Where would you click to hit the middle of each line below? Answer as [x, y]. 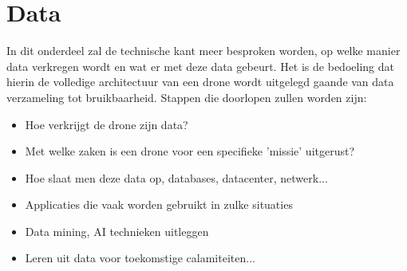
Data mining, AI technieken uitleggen [117, 231]
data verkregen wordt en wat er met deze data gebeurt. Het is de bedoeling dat [200, 66]
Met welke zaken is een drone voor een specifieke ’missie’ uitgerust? [190, 151]
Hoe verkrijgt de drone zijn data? [107, 124]
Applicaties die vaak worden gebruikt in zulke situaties [159, 204]
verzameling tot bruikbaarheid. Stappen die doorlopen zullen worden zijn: [187, 97]
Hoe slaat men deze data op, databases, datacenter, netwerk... [176, 177]
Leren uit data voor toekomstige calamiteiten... [140, 258]
